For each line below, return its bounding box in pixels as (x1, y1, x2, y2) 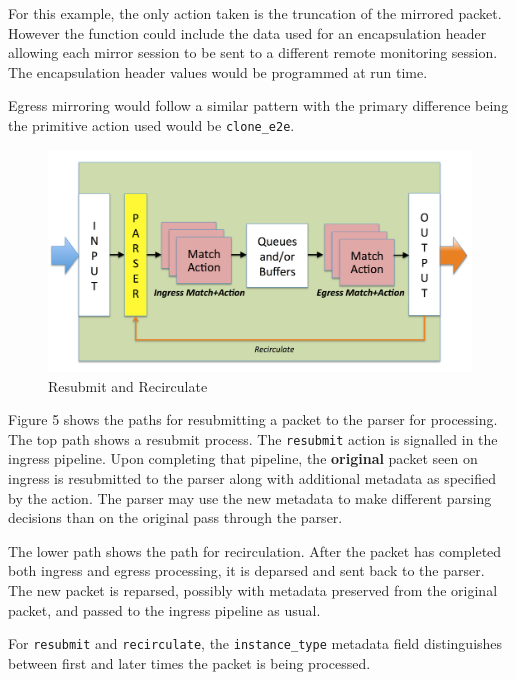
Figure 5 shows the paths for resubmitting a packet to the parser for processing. (8, 409, 498, 430)
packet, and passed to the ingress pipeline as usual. (8, 599, 321, 620)
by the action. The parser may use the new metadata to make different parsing (8, 487, 492, 508)
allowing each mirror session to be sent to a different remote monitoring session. (8, 42, 498, 63)
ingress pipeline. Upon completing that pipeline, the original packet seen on (8, 448, 478, 469)
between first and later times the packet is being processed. (8, 652, 371, 673)
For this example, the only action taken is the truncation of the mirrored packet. (8, 3, 502, 23)
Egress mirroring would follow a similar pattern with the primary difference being (8, 95, 509, 116)
